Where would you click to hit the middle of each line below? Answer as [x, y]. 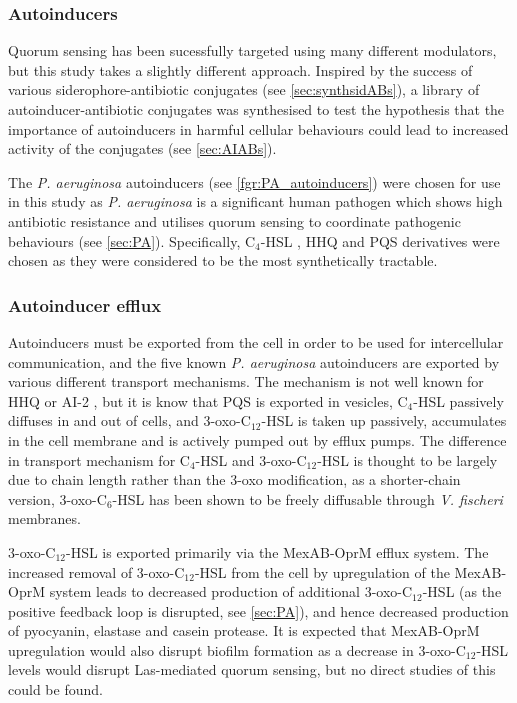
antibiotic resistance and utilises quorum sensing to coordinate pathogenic [234, 220]
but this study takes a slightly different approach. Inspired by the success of [240, 69]
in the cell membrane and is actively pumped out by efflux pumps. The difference [257, 439]
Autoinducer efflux [85, 304]
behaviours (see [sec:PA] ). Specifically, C [132, 240]
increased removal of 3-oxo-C [96, 571]
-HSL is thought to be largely [407, 459]
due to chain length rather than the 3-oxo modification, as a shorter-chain [234, 479]
